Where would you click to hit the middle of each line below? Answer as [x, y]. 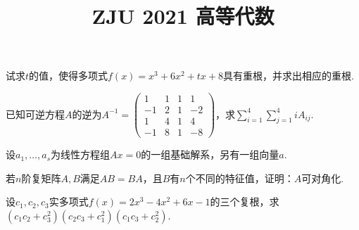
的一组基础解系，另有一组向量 [210, 154]
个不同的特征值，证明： [240, 178]
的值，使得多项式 [69, 76]
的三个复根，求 [245, 202]
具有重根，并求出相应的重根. [288, 76]
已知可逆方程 [35, 114]
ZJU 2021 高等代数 [183, 16]
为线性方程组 [81, 154]
